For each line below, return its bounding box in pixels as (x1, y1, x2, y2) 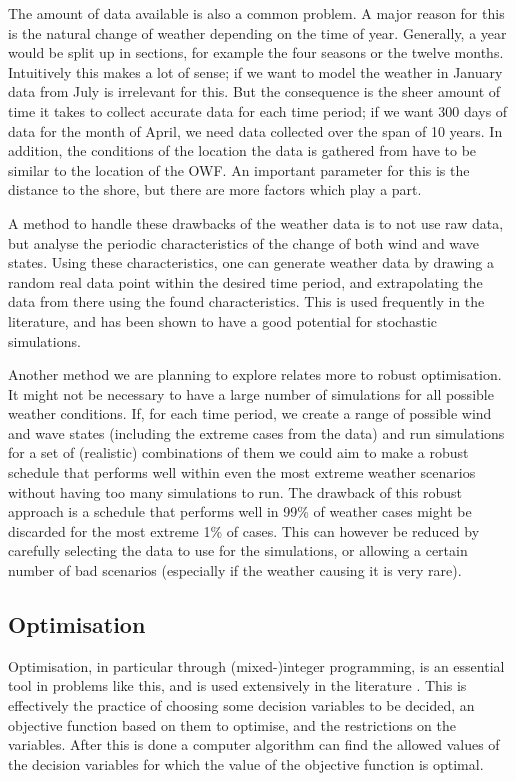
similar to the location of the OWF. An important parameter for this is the (8, 159, 470, 180)
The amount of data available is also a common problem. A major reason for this (8, 3, 505, 23)
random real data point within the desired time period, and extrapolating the (8, 271, 483, 292)
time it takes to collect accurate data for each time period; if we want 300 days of (8, 100, 508, 121)
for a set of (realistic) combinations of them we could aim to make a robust (8, 442, 469, 463)
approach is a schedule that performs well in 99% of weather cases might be (8, 501, 472, 522)
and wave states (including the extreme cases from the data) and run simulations (8, 422, 505, 443)
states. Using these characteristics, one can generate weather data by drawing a (8, 252, 494, 273)
